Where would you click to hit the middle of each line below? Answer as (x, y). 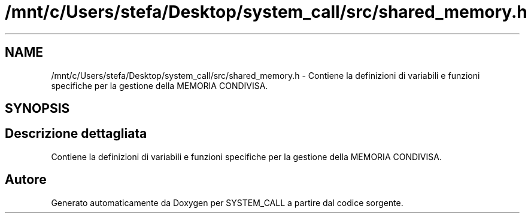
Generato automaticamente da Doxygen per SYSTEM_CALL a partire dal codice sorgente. (227, 202)
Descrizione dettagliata (76, 134)
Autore (26, 180)
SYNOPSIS (37, 109)
